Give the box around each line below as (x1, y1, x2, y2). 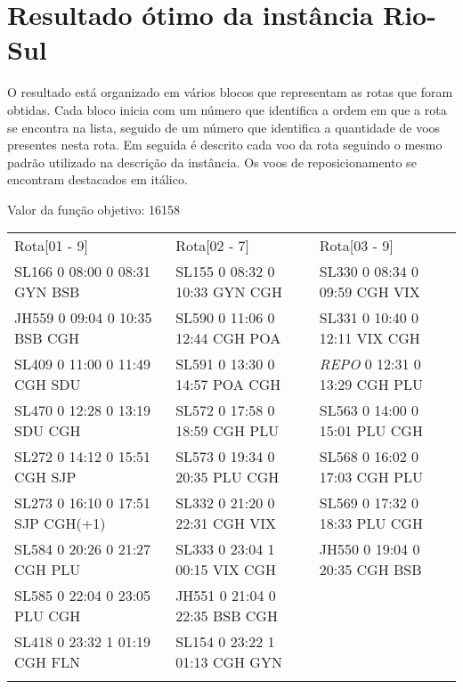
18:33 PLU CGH (319, 513, 423, 534)
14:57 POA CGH (175, 374, 281, 395)
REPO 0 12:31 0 (319, 353, 421, 375)
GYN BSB (14, 281, 80, 303)
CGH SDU (14, 374, 81, 395)
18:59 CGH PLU (175, 420, 280, 442)
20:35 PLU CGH (175, 466, 280, 488)
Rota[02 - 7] (175, 235, 250, 256)
